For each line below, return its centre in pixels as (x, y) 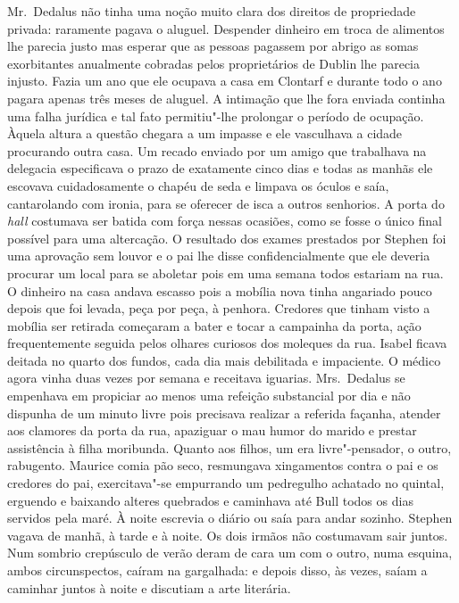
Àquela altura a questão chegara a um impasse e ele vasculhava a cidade (205, 133)
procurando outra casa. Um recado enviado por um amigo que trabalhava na (217, 150)
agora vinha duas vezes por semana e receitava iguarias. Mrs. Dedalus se (206, 378)
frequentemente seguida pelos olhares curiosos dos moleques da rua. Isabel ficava (227, 343)
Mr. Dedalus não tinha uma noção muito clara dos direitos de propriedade (212, 11)
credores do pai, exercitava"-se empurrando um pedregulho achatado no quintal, (226, 483)
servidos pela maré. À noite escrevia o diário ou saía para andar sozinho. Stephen (230, 518)
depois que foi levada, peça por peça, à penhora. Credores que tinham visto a (219, 308)
